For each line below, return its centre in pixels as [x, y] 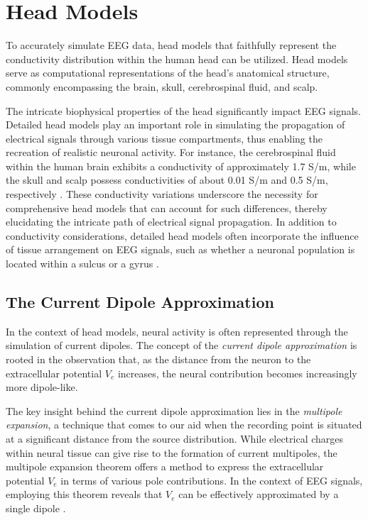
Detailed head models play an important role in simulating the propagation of [175, 125]
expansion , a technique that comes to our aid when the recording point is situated [184, 425]
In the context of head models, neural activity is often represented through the [177, 331]
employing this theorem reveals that [84, 494]
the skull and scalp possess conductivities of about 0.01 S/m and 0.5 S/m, [167, 180]
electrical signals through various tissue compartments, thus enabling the [164, 138]
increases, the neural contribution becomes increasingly [237, 373]
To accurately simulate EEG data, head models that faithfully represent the [171, 45]
